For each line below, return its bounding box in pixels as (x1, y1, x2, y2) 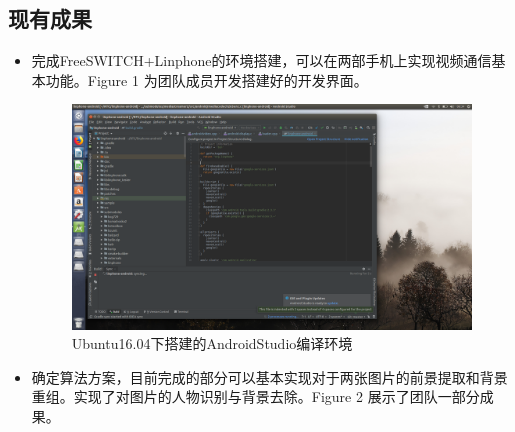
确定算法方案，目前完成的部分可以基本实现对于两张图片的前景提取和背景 (31, 366, 508, 387)
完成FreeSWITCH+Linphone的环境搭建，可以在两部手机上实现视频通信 (31, 50, 492, 71)
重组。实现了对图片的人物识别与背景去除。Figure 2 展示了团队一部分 (31, 386, 480, 407)
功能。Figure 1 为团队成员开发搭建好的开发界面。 (45, 69, 368, 90)
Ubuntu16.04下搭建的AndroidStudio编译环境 (71, 333, 353, 354)
